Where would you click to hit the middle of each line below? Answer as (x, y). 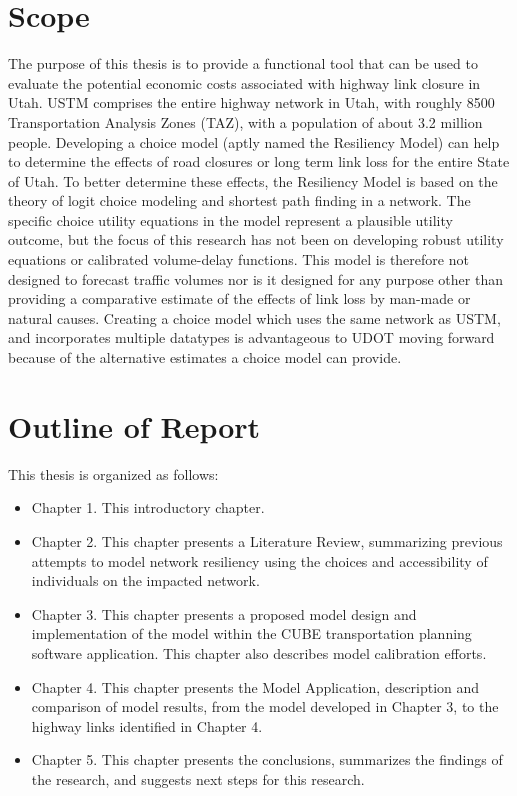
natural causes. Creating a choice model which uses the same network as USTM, (254, 317)
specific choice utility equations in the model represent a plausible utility (230, 219)
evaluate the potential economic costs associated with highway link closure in (244, 82)
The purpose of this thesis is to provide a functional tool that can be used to (243, 63)
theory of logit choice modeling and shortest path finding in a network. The (239, 200)
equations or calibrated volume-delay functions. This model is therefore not (238, 259)
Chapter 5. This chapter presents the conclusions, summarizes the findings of (267, 759)
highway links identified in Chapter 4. (147, 725)
